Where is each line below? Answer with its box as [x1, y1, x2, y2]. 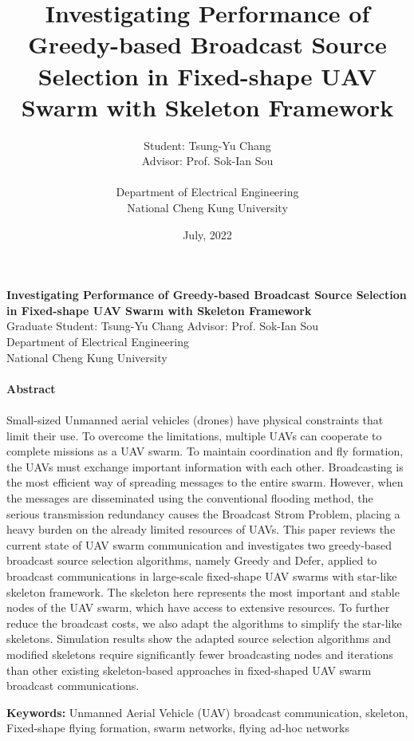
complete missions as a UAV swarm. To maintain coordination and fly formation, [6, 443, 404, 459]
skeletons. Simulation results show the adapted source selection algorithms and [6, 630, 392, 647]
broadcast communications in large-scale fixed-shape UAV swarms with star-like [6, 567, 397, 584]
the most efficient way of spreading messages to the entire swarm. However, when [6, 474, 404, 491]
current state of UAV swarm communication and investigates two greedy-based [6, 536, 392, 553]
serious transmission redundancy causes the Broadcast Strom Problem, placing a [6, 505, 400, 522]
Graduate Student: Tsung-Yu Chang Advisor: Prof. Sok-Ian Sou [6, 317, 319, 334]
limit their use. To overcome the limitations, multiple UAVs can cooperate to [6, 427, 382, 443]
